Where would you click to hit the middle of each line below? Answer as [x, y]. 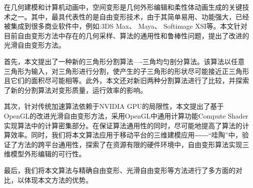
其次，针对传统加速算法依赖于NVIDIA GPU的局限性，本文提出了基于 [114, 106]
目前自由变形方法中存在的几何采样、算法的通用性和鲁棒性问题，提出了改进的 [126, 35]
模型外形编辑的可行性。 [48, 154]
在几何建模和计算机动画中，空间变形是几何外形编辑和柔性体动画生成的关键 [123, 7]
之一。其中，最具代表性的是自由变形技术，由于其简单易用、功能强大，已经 [130, 16]
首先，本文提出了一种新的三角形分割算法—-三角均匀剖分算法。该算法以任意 [124, 61]
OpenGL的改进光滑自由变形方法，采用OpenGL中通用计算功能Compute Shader [126, 115]
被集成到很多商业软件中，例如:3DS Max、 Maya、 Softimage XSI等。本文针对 [126, 26]
